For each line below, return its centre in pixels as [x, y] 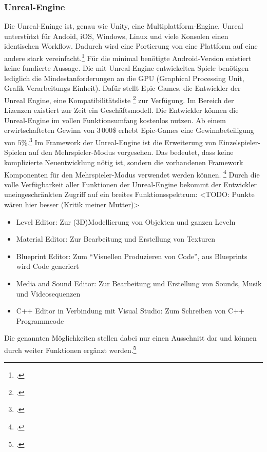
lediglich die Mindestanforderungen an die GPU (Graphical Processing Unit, [124, 78]
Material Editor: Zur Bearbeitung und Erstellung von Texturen [116, 239]
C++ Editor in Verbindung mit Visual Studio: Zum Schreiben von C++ [130, 311]
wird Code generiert [47, 266]
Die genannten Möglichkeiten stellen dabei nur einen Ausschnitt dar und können [130, 338]
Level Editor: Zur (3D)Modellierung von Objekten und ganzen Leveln [126, 221]
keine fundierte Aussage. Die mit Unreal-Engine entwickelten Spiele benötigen [127, 68]
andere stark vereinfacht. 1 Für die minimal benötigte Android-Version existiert [128, 57]
